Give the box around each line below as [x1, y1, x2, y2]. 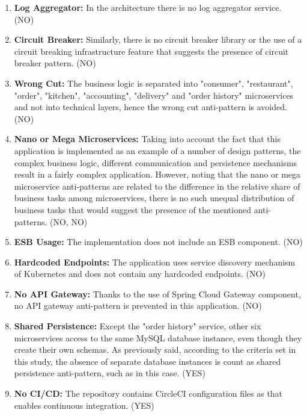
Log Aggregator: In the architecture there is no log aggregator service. [14, 1, 282, 13]
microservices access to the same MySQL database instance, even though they [14, 331, 302, 344]
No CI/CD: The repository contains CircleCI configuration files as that [14, 387, 283, 400]
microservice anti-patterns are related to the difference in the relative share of [14, 179, 300, 192]
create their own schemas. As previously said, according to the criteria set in [14, 343, 296, 356]
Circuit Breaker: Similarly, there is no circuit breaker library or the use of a [14, 33, 302, 46]
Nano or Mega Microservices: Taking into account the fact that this [14, 132, 281, 145]
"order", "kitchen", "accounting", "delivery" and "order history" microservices [14, 88, 294, 101]
